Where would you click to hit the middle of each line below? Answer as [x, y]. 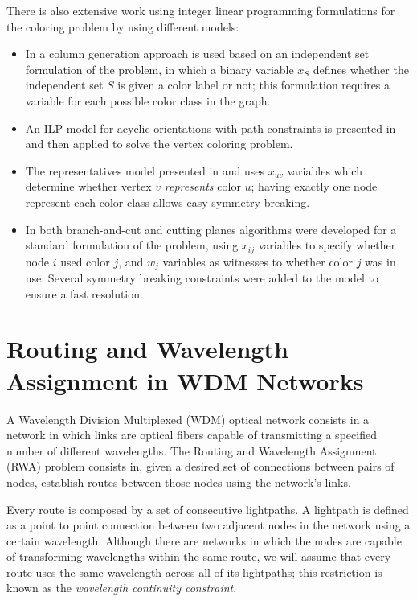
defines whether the [361, 69]
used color [85, 261]
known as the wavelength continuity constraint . [122, 588]
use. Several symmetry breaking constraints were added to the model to [202, 278]
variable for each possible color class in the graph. [148, 100]
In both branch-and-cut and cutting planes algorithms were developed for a [211, 229]
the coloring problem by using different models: [123, 26]
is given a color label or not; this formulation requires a [254, 85]
